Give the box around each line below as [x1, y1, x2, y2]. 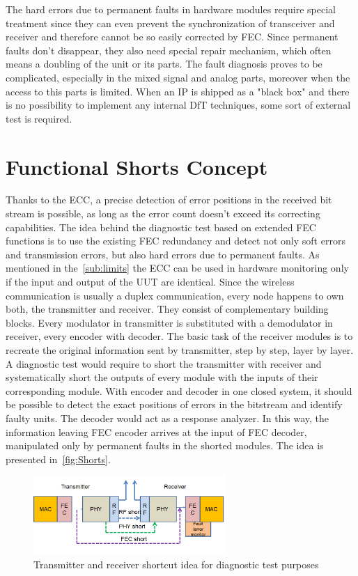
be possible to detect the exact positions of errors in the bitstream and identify [6, 397, 343, 412]
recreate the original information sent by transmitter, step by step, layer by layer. [6, 343, 354, 357]
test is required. [6, 111, 72, 125]
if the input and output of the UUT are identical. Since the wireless [6, 274, 295, 289]
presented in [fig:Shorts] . [6, 451, 111, 466]
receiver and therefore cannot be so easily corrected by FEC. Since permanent [6, 29, 338, 44]
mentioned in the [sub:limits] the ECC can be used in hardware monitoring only [6, 260, 349, 275]
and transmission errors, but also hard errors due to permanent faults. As [6, 247, 320, 261]
